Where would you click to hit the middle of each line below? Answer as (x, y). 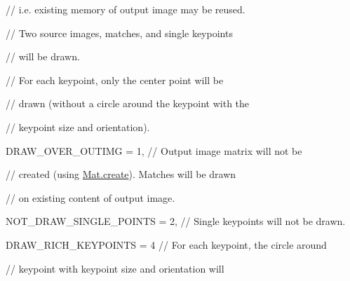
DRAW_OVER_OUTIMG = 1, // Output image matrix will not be (154, 150)
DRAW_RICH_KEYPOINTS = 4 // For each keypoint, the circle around (166, 244)
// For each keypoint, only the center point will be (115, 80)
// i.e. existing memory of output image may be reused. (126, 9)
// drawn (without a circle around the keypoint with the (128, 103)
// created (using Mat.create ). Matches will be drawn (121, 174)
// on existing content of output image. (90, 197)
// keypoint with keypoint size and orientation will (115, 268)
